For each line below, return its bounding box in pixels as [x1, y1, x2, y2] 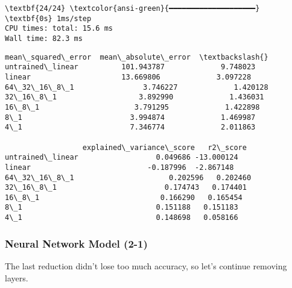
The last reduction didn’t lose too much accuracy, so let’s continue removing [5, 260, 287, 272]
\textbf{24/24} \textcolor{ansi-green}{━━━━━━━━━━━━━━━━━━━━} [5, 4, 260, 13]
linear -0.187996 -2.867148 [5, 163, 234, 172]
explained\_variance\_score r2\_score [82, 143, 247, 152]
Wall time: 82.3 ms [5, 34, 83, 43]
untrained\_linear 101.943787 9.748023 [5, 63, 256, 72]
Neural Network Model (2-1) [5, 236, 148, 251]
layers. [5, 271, 28, 284]
